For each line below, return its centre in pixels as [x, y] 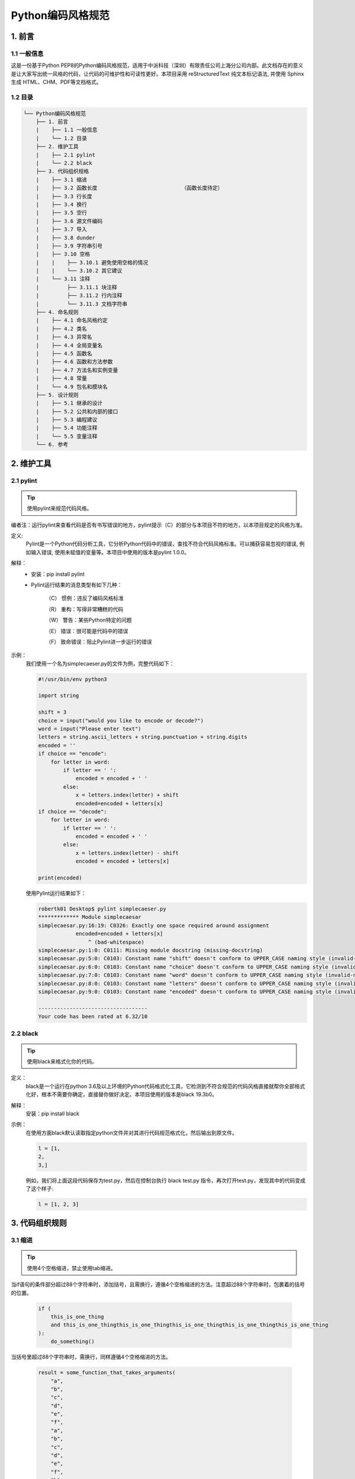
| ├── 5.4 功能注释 [67, 428]
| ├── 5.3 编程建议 [67, 420]
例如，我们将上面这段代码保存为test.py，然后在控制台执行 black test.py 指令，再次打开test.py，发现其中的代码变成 [166, 1180]
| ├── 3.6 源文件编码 [69, 221]
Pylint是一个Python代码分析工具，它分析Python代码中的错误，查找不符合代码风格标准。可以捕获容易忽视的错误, [162, 544]
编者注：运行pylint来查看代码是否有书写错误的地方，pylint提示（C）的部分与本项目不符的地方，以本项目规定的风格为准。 [158, 525]
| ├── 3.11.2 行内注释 [79, 296]
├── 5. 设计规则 [57, 395]
